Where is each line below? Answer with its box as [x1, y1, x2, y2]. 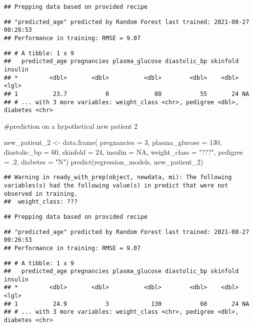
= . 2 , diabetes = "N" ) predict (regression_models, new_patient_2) [4, 156, 204, 166]
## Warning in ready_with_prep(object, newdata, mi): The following [4, 174, 232, 181]
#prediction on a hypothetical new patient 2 [4, 120, 138, 131]
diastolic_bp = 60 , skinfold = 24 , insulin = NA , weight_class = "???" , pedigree [4, 147, 243, 157]
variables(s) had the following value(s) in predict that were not [4, 182, 229, 189]
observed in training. [4, 190, 78, 197]
